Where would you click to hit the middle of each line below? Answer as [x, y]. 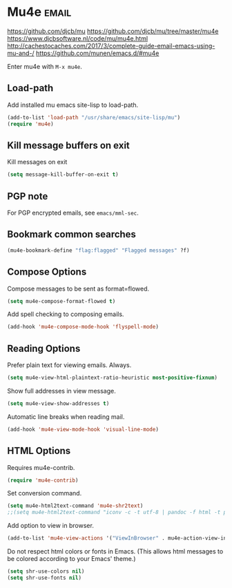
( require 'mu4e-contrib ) [43, 480]
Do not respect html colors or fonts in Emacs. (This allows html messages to [115, 551]
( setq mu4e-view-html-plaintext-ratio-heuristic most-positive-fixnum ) [112, 378]
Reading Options [44, 348]
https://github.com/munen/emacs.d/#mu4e [97, 53]
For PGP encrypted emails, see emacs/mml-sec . [73, 213]
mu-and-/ [21, 53]
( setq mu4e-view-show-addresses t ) [58, 403]
